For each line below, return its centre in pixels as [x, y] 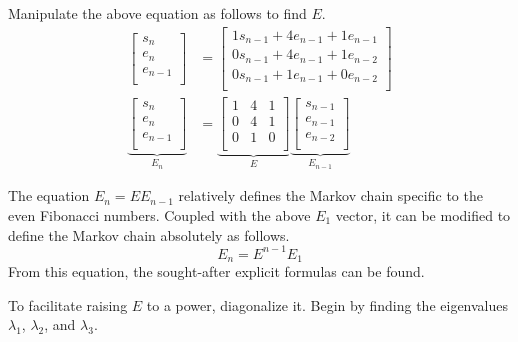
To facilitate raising [68, 304]
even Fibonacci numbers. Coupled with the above [159, 214]
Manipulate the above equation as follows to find [157, 13]
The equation [49, 195]
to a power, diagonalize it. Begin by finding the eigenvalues [327, 304]
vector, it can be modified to [423, 214]
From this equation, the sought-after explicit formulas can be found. [216, 271]
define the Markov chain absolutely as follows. [149, 234]
